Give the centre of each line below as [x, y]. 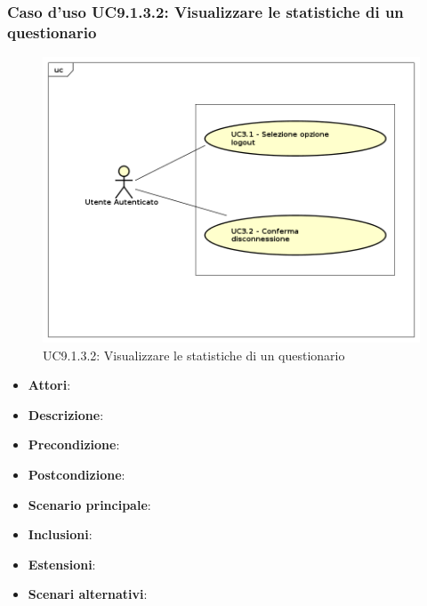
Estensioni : [62, 564]
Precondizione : [74, 444]
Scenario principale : [89, 504]
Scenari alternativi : [88, 594]
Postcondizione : [77, 474]
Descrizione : [66, 414]
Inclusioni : [60, 534]
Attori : [49, 385]
